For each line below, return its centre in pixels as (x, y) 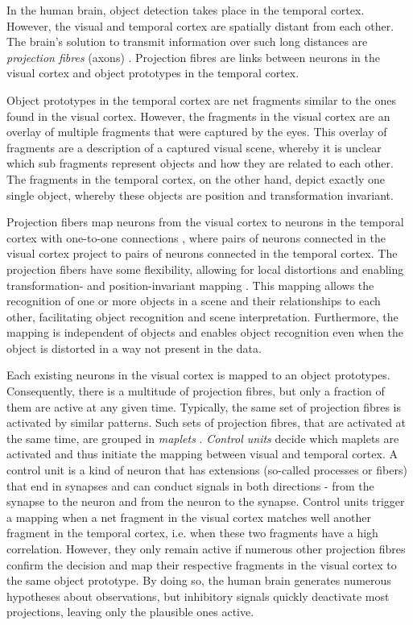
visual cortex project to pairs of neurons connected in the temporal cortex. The (202, 253)
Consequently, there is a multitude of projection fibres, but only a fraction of (196, 391)
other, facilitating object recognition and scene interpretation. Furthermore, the (202, 316)
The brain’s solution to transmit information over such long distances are (187, 41)
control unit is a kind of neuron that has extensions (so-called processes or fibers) (207, 470)
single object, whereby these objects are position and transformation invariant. (200, 195)
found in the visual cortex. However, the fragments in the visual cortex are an (198, 116)
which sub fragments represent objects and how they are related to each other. (200, 163)
